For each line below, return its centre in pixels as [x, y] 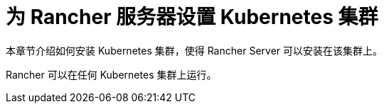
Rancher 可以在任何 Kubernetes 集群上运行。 [111, 74]
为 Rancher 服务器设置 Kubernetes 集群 [192, 17]
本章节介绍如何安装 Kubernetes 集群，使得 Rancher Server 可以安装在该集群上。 [194, 50]
